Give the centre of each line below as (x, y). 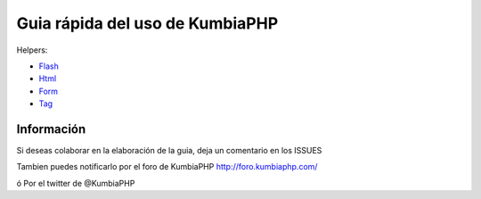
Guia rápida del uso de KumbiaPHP (147, 23)
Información (51, 129)
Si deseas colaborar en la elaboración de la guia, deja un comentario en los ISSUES (169, 151)
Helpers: (32, 50)
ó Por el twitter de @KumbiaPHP (76, 183)
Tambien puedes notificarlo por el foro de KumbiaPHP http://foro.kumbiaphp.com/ (167, 167)
